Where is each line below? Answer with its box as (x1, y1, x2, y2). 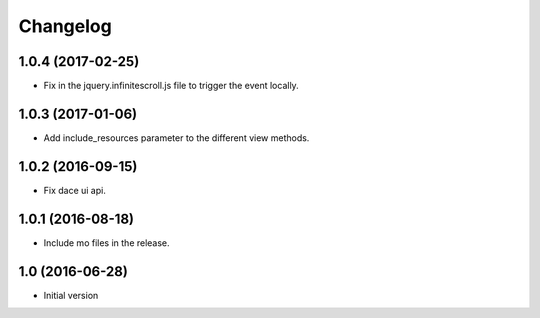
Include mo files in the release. (43, 236, 170, 249)
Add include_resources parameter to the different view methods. (43, 131, 310, 144)
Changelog (18, 15, 112, 37)
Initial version (43, 289, 99, 301)
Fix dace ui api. (43, 184, 107, 196)
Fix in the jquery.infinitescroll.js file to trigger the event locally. (43, 80, 299, 92)
